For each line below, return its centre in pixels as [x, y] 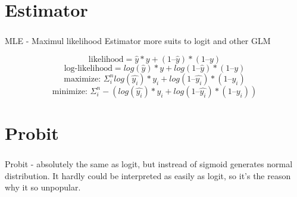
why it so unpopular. [43, 187]
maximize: [82, 79]
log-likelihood [88, 68]
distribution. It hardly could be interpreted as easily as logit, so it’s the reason [148, 175]
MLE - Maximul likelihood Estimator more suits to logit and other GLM [138, 41]
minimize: [70, 91]
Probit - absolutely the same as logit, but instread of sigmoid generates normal [149, 164]
